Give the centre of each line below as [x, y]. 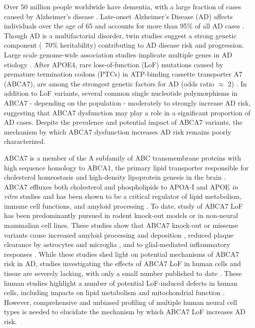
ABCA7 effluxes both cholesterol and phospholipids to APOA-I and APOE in [121, 186]
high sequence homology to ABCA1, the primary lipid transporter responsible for [127, 167]
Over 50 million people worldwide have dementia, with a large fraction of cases [123, 6]
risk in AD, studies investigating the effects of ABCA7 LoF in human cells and [123, 263]
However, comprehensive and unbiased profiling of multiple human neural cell [121, 302]
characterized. [25, 141]
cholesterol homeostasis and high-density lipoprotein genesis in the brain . [115, 177]
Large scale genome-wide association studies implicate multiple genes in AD [118, 54]
